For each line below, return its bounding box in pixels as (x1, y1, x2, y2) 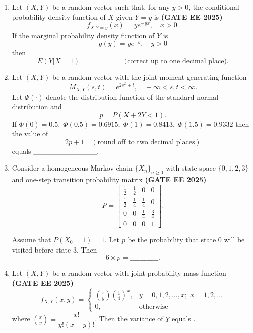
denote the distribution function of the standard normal (46, 91, 219, 102)
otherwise (139, 303, 168, 311)
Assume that (12, 234, 51, 245)
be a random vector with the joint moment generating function (52, 71, 247, 82)
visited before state (12, 244, 71, 255)
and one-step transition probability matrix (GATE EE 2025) (12, 174, 207, 185)
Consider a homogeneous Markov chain (12, 162, 133, 173)
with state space (166, 162, 216, 173)
